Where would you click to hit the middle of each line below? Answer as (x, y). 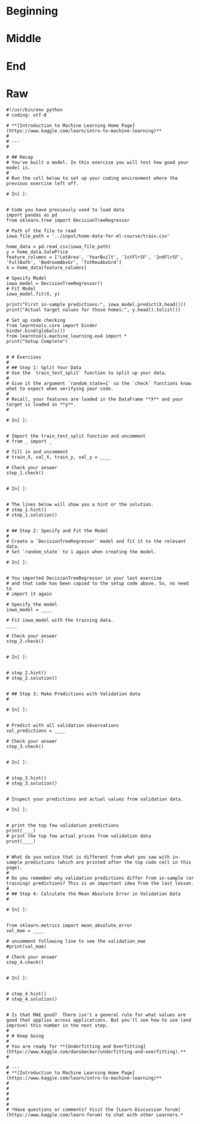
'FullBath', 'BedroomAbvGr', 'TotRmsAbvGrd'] (64, 262)
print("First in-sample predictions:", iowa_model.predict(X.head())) (96, 304)
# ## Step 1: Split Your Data (44, 367)
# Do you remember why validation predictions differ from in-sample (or (100, 878)
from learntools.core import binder (52, 325)
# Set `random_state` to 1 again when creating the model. (81, 551)
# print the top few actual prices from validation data (79, 836)
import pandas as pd (32, 215)
